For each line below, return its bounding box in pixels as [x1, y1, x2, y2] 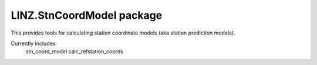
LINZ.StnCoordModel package [11, 9, 163, 22]
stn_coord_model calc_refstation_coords [25, 48, 123, 55]
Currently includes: [11, 40, 57, 47]
